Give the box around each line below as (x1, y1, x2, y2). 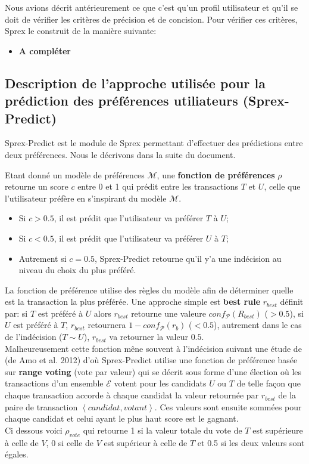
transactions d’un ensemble (5, 377, 104, 389)
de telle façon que (236, 377, 301, 389)
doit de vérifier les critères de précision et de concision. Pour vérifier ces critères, (5, 13, 298, 25)
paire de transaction (5, 400, 78, 413)
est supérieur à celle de (104, 436, 188, 448)
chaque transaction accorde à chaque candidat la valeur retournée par (5, 389, 259, 401)
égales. (5, 448, 29, 460)
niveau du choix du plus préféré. (18, 264, 136, 276)
